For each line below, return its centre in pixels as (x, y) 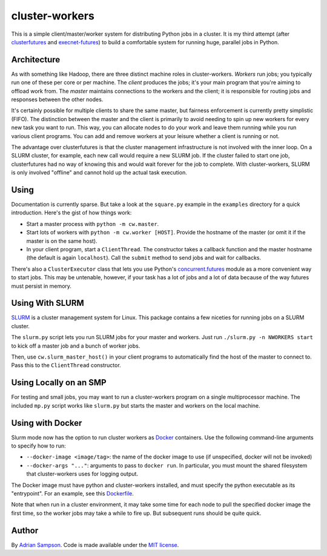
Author (25, 530)
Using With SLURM (48, 303)
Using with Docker (47, 423)
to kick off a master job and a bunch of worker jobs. (76, 346)
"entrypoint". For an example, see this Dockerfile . (73, 493)
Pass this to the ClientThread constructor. (66, 365)
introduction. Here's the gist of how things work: (71, 213)
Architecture (36, 60)
